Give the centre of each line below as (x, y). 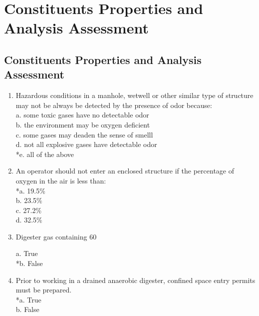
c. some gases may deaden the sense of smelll (84, 134)
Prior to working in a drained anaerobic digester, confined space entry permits (135, 280)
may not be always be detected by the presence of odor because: (114, 105)
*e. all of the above (45, 154)
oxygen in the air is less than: (61, 180)
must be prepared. (44, 290)
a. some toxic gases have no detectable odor (82, 115)
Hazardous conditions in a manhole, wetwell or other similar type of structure (134, 95)
